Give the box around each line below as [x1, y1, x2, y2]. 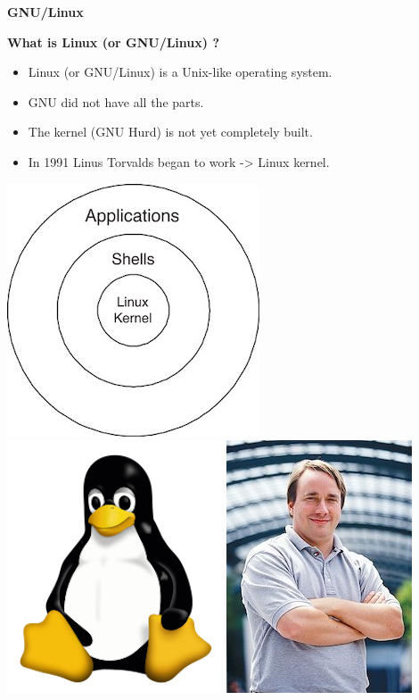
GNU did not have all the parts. [28, 92, 204, 111]
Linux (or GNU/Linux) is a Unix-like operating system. [28, 62, 333, 81]
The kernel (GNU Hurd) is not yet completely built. [28, 122, 313, 141]
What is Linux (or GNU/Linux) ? [7, 32, 219, 51]
